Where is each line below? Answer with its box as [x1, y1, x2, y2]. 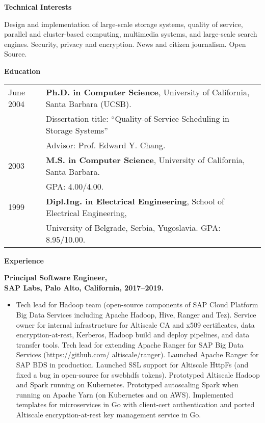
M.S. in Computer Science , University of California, [45, 153, 245, 166]
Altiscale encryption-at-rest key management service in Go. [16, 409, 201, 419]
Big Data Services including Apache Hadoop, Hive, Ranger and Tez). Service [16, 309, 256, 320]
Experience [4, 255, 44, 266]
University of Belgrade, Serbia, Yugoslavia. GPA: [45, 221, 221, 233]
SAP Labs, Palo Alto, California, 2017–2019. [4, 282, 164, 293]
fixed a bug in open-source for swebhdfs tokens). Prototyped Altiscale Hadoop [16, 369, 260, 380]
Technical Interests [4, 2, 72, 12]
